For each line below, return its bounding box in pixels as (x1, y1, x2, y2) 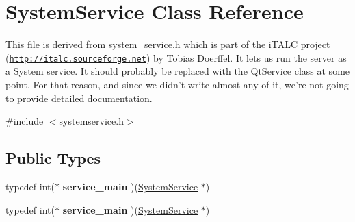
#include (5, 114, 44, 128)
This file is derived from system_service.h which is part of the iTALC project (5, 37, 330, 51)
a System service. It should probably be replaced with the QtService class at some (5, 64, 350, 78)
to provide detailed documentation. (5, 90, 153, 105)
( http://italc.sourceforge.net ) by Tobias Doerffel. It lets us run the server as (5, 50, 347, 64)
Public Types (5, 147, 101, 169)
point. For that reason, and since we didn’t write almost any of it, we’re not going (5, 77, 349, 91)
